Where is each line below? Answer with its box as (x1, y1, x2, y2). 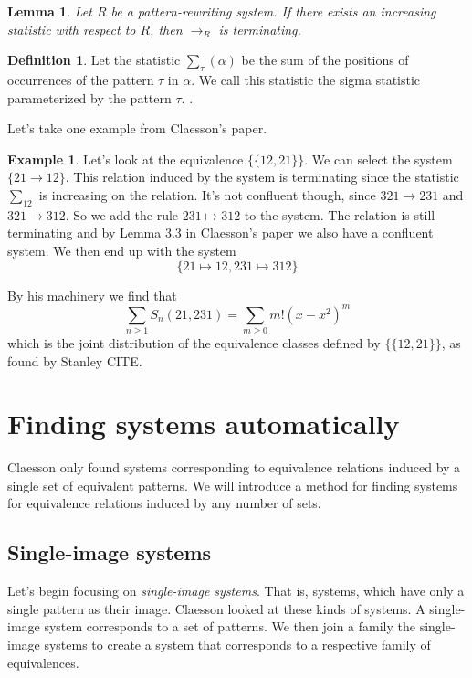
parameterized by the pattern (7, 88, 172, 107)
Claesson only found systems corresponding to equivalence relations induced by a (7, 458, 461, 477)
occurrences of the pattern (7, 69, 154, 89)
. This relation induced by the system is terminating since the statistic (65, 167, 459, 186)
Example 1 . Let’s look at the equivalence (7, 149, 244, 168)
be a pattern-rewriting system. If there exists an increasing (110, 2, 436, 20)
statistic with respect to (7, 19, 136, 38)
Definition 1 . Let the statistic (7, 50, 181, 69)
